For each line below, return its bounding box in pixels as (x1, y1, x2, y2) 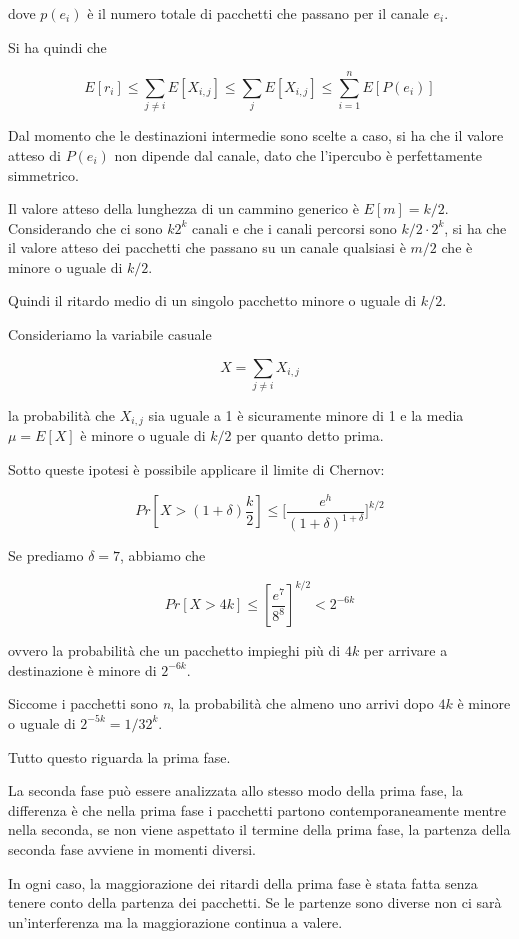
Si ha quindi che (8, 36, 107, 57)
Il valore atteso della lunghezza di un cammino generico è (8, 198, 359, 219)
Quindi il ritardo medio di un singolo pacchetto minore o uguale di (8, 290, 417, 311)
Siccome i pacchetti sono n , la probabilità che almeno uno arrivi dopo (8, 693, 434, 714)
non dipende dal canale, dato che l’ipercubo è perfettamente (114, 144, 483, 165)
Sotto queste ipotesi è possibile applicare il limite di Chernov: (8, 459, 385, 480)
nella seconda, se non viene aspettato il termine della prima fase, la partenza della (8, 819, 511, 840)
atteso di (8, 144, 61, 165)
